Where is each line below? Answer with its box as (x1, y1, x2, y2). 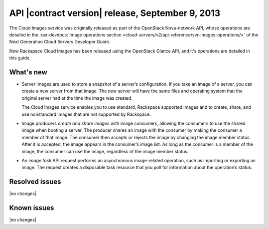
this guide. (9, 55, 31, 61)
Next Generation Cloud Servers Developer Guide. (9, 39, 111, 45)
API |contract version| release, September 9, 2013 (9, 7, 221, 18)
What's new (9, 68, 47, 76)
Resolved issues (9, 178, 62, 186)
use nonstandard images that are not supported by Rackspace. (21, 111, 151, 117)
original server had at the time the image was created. (21, 95, 133, 101)
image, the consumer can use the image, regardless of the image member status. (21, 148, 189, 154)
